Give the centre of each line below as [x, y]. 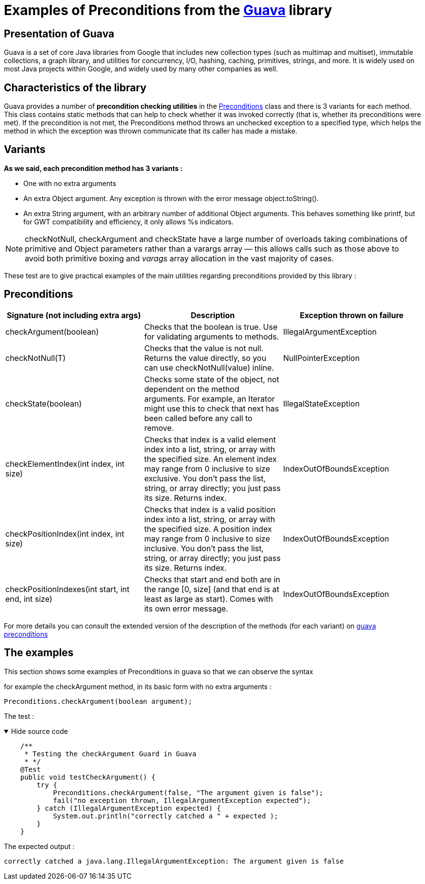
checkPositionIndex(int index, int [65, 534]
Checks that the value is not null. [204, 348]
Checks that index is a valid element [210, 439]
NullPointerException [321, 358]
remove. [159, 428]
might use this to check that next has [212, 408]
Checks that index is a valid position [210, 509]
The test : [19, 716]
